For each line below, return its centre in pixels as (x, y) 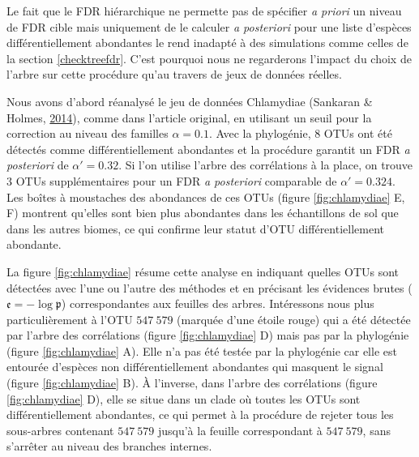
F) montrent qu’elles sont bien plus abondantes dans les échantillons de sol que (203, 213)
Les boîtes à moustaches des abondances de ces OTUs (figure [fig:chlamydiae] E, (206, 196)
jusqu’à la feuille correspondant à (240, 430)
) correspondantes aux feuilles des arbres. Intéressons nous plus (218, 303)
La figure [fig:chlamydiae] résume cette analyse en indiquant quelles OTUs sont (203, 271)
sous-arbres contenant (60, 430)
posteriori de (38, 165)
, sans (376, 430)
